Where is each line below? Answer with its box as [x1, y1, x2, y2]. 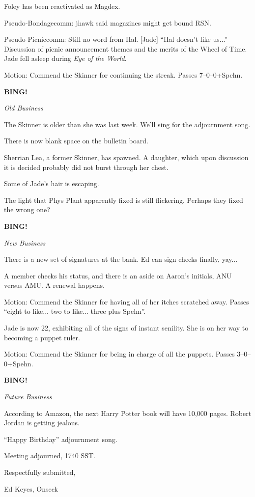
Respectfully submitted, [4, 467, 76, 477]
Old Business [4, 103, 43, 113]
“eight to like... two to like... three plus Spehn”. [4, 306, 146, 316]
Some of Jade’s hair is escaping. [4, 178, 99, 189]
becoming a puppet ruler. [4, 332, 80, 342]
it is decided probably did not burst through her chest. [4, 162, 169, 172]
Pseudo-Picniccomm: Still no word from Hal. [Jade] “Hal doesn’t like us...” [4, 34, 228, 44]
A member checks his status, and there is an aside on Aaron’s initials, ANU [4, 270, 232, 280]
